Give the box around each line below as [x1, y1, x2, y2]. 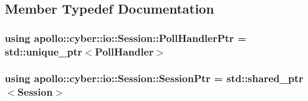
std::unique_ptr [5, 44, 82, 58]
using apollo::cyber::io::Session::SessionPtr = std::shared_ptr [5, 71, 303, 86]
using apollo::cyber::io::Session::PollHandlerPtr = [5, 30, 247, 45]
